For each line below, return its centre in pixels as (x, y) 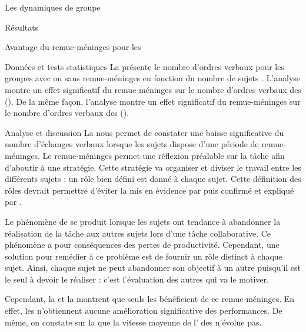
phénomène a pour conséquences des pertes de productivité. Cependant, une (142, 245)
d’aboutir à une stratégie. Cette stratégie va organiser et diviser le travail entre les (153, 167)
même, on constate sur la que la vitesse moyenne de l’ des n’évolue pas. (133, 322)
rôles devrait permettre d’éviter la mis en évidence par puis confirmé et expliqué (149, 190)
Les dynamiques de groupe (53, 7)
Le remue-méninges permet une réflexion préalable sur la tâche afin (164, 155)
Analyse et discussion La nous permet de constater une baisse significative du (144, 132)
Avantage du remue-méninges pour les (73, 47)
